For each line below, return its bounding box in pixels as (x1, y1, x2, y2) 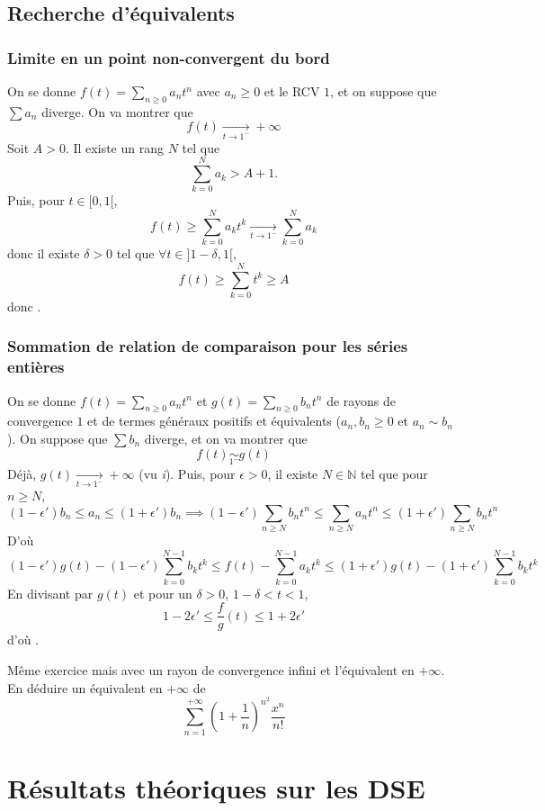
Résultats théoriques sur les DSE (7, 769, 425, 806)
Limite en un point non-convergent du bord (7, 46, 330, 68)
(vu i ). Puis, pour (138, 464, 236, 482)
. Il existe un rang (65, 138, 164, 157)
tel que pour (361, 464, 428, 482)
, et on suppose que (330, 82, 437, 100)
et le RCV (264, 82, 320, 100)
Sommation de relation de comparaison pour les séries (7, 335, 408, 357)
